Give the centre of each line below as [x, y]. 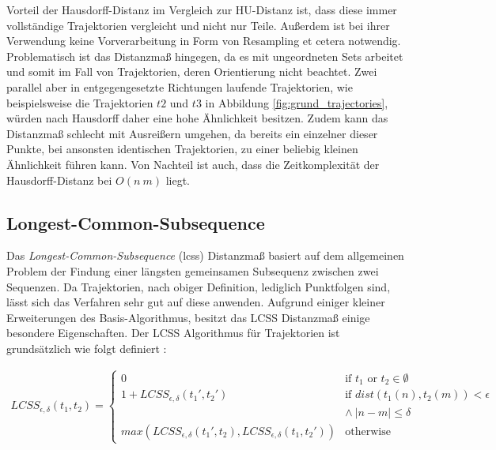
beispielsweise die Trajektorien [80, 102]
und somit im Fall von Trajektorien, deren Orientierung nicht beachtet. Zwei [192, 71]
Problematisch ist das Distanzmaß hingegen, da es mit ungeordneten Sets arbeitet [205, 56]
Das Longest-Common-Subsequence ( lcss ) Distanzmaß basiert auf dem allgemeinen [205, 255]
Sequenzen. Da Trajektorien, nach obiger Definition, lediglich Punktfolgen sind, [199, 286]
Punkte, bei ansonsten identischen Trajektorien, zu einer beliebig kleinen [182, 149]
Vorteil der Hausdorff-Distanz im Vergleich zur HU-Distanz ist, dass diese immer [202, 9]
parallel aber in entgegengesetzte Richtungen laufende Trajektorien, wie [180, 86]
